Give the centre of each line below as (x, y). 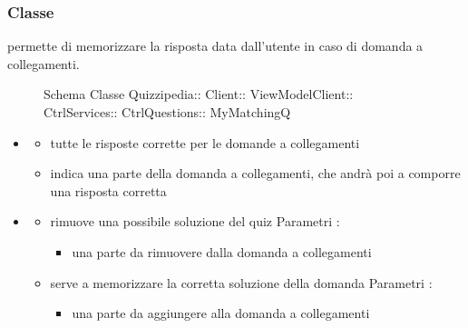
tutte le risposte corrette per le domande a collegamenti (205, 142)
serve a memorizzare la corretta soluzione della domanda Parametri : (241, 282)
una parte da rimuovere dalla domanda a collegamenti (222, 251)
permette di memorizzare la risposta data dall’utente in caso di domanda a (215, 46)
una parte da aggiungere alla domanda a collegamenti (221, 313)
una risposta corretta (108, 190)
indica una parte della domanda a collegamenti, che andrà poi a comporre (255, 173)
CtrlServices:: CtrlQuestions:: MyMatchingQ (167, 112)
